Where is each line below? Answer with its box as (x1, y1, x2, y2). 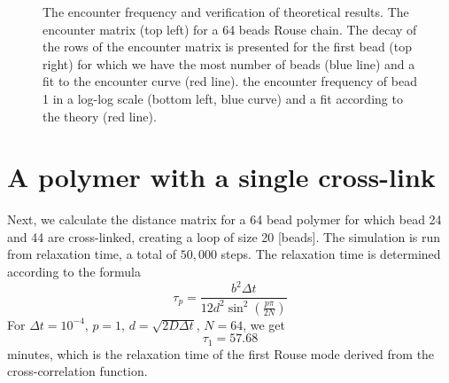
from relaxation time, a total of (7, 245, 177, 263)
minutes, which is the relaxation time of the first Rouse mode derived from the (7, 344, 435, 363)
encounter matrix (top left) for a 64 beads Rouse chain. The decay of (43, 20, 417, 38)
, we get (243, 315, 285, 333)
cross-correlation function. (7, 362, 148, 380)
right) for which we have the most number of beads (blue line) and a (43, 54, 415, 73)
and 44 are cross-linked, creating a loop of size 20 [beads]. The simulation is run (7, 227, 441, 246)
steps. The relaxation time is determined (221, 245, 441, 263)
